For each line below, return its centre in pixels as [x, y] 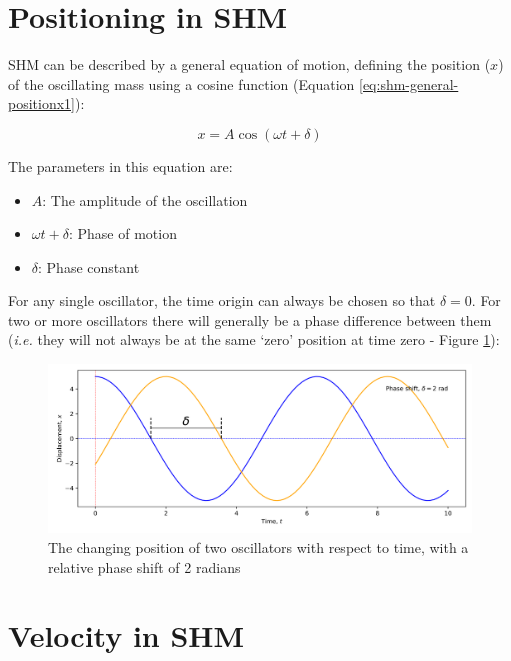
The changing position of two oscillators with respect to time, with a [258, 547]
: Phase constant [89, 266]
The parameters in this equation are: [120, 165]
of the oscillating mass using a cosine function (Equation [181, 83]
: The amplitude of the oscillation [145, 199]
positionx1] [41, 103]
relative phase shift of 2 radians [144, 566]
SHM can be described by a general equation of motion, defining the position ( [249, 64]
